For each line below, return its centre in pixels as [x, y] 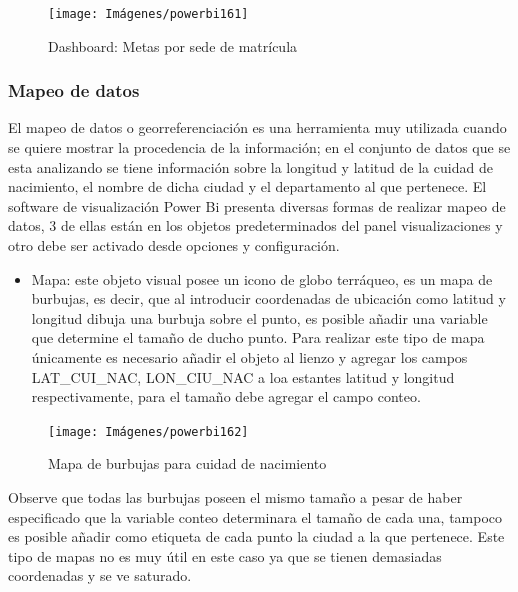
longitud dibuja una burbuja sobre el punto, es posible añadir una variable [259, 317]
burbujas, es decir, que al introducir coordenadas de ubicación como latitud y [268, 298]
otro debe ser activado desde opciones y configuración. [174, 245]
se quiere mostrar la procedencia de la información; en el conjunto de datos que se [259, 147]
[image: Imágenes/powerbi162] [148, 431]
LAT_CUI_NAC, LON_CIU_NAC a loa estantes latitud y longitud [243, 376]
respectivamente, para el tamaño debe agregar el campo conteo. [226, 396]
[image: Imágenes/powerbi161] [148, 14]
